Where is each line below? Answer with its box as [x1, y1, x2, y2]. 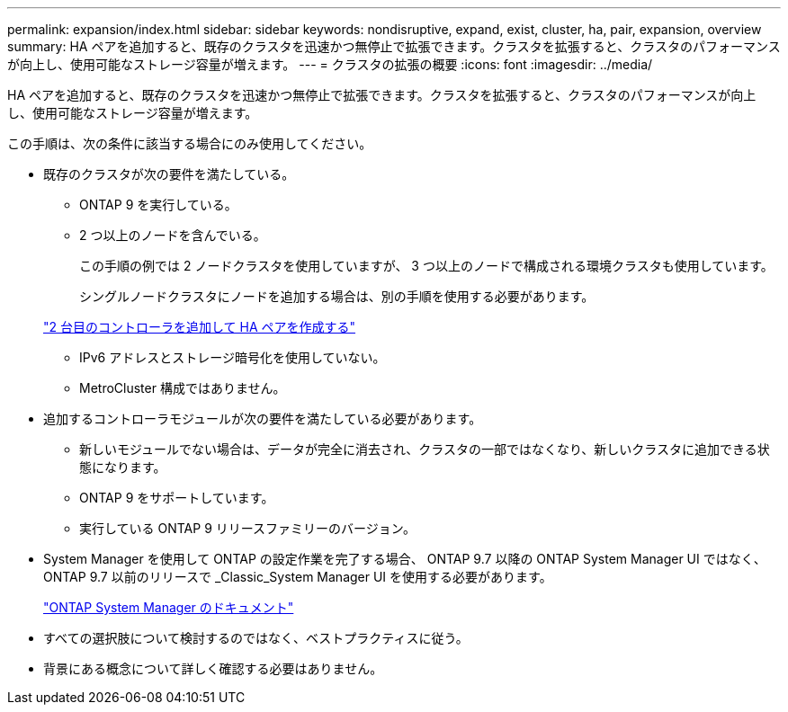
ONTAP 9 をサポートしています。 [79, 490, 274, 505]
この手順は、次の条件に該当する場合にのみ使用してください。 [7, 136, 372, 151]
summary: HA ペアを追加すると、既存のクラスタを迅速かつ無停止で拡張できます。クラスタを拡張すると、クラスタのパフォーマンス [7, 39, 781, 54]
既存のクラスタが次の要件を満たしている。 [43, 166, 295, 182]
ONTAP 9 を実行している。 [79, 197, 237, 212]
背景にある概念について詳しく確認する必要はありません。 [43, 661, 383, 676]
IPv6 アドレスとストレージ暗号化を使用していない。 [79, 350, 386, 365]
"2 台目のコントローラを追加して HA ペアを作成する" [43, 319, 356, 334]
